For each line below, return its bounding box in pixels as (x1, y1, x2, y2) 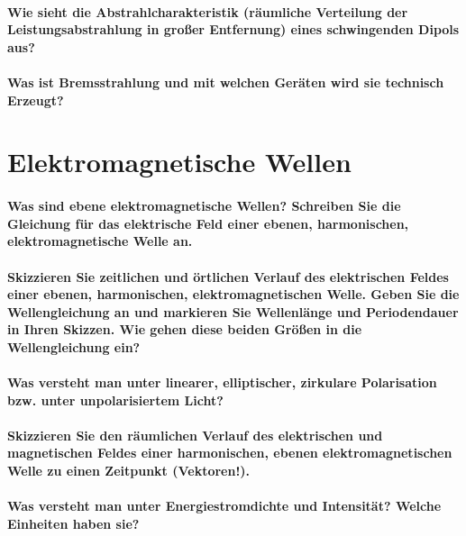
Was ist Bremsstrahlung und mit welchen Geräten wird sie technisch (7, 72, 444, 91)
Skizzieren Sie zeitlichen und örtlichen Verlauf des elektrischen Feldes (7, 267, 449, 286)
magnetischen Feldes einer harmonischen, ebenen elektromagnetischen (7, 443, 452, 462)
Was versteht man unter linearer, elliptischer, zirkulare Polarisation (7, 373, 437, 392)
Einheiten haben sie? (7, 513, 140, 532)
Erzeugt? (7, 90, 64, 109)
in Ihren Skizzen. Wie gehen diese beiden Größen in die (7, 320, 362, 339)
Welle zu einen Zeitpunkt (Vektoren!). (7, 461, 251, 480)
